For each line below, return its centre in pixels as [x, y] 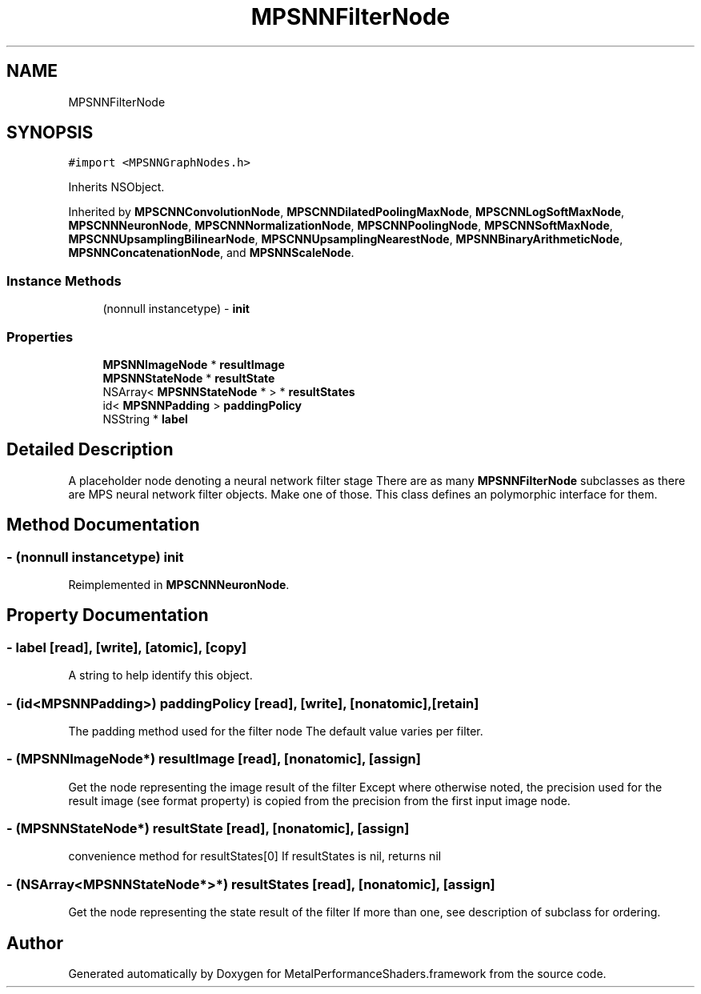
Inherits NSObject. [116, 187]
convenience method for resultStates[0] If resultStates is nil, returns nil [255, 856]
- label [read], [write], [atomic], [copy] [127, 647]
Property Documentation [108, 615]
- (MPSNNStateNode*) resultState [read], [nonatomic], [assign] [208, 829]
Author [35, 943]
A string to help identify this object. [160, 675]
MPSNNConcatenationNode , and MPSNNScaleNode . [211, 253]
